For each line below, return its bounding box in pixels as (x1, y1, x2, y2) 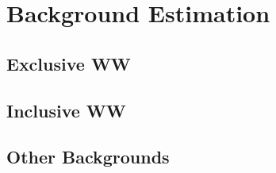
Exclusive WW (6, 51, 131, 75)
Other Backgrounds (6, 144, 170, 169)
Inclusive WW (6, 98, 126, 122)
